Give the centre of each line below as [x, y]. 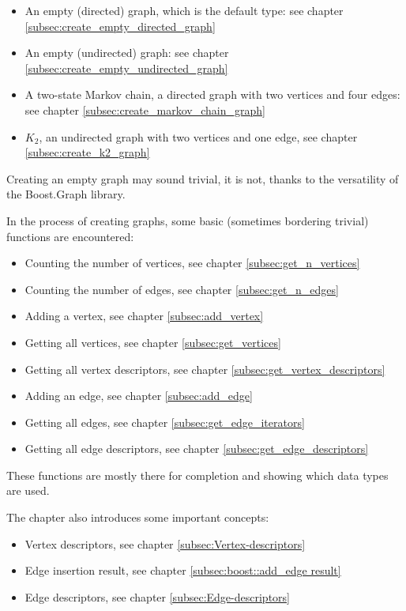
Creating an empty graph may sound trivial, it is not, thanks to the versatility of [203, 178]
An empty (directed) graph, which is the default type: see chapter [184, 10]
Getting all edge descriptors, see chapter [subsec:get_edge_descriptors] [197, 449]
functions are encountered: [70, 236]
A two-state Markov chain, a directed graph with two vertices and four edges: [212, 94]
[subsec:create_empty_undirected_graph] [126, 68]
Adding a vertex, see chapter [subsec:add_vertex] [144, 316]
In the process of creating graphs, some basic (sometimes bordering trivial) [188, 220]
